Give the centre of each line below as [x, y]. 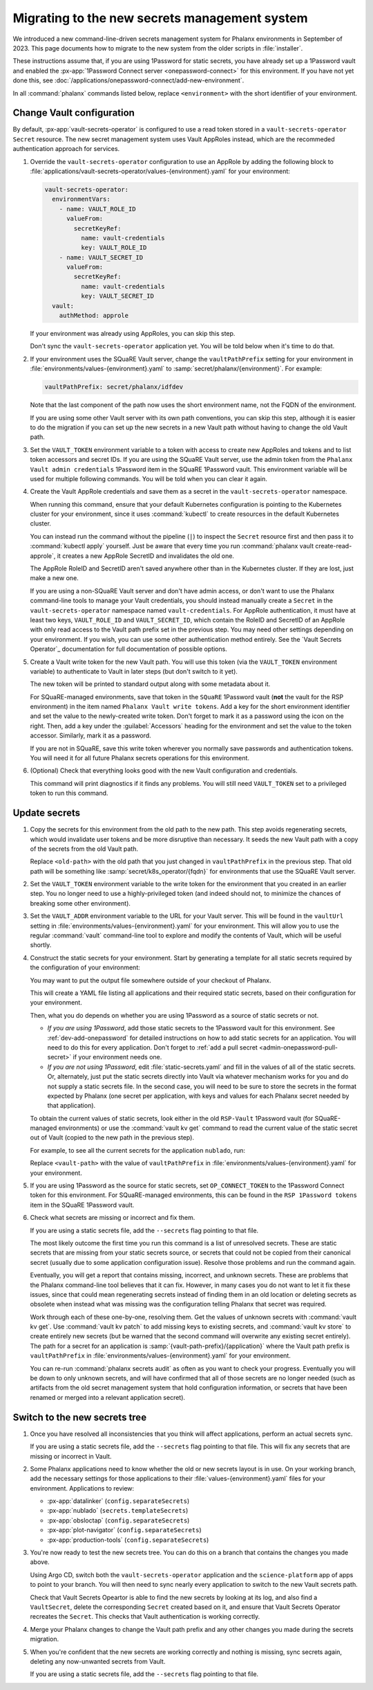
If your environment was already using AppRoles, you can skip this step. [133, 334]
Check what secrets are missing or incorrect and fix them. [113, 1218]
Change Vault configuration [74, 113]
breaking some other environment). [80, 903]
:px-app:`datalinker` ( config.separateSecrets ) [118, 1501]
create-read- [334, 546]
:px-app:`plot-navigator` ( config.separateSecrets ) [124, 1530]
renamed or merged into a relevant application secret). [108, 1397]
